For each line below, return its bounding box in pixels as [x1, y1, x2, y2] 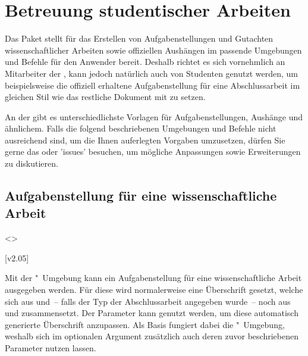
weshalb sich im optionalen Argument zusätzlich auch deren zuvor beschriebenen [5, 330, 298, 342]
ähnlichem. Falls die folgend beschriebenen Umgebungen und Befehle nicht [5, 122, 276, 135]
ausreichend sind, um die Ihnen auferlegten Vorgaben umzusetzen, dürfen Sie [5, 133, 285, 146]
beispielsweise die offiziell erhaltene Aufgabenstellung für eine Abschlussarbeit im [5, 79, 300, 91]
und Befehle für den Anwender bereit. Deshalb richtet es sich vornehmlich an [5, 55, 285, 68]
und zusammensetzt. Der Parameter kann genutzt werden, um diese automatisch [5, 307, 298, 319]
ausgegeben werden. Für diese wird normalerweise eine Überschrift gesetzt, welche [5, 283, 303, 296]
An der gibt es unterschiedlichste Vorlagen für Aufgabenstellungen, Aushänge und [5, 110, 303, 123]
